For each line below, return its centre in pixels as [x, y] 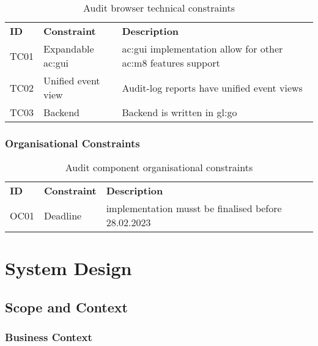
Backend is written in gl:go [179, 112]
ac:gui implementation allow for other [202, 49]
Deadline [63, 215]
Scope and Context [66, 307]
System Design [68, 268]
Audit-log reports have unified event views [212, 87]
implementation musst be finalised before [194, 208]
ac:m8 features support [171, 63]
